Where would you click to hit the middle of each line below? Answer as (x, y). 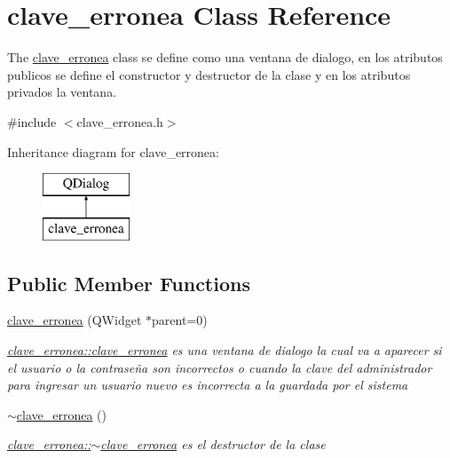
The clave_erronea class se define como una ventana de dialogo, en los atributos (225, 57)
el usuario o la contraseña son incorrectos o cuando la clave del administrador (220, 367)
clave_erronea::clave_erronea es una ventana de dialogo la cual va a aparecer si (225, 350)
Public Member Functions (129, 283)
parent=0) (180, 320)
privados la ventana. (62, 92)
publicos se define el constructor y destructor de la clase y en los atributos (209, 74)
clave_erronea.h (120, 121)
